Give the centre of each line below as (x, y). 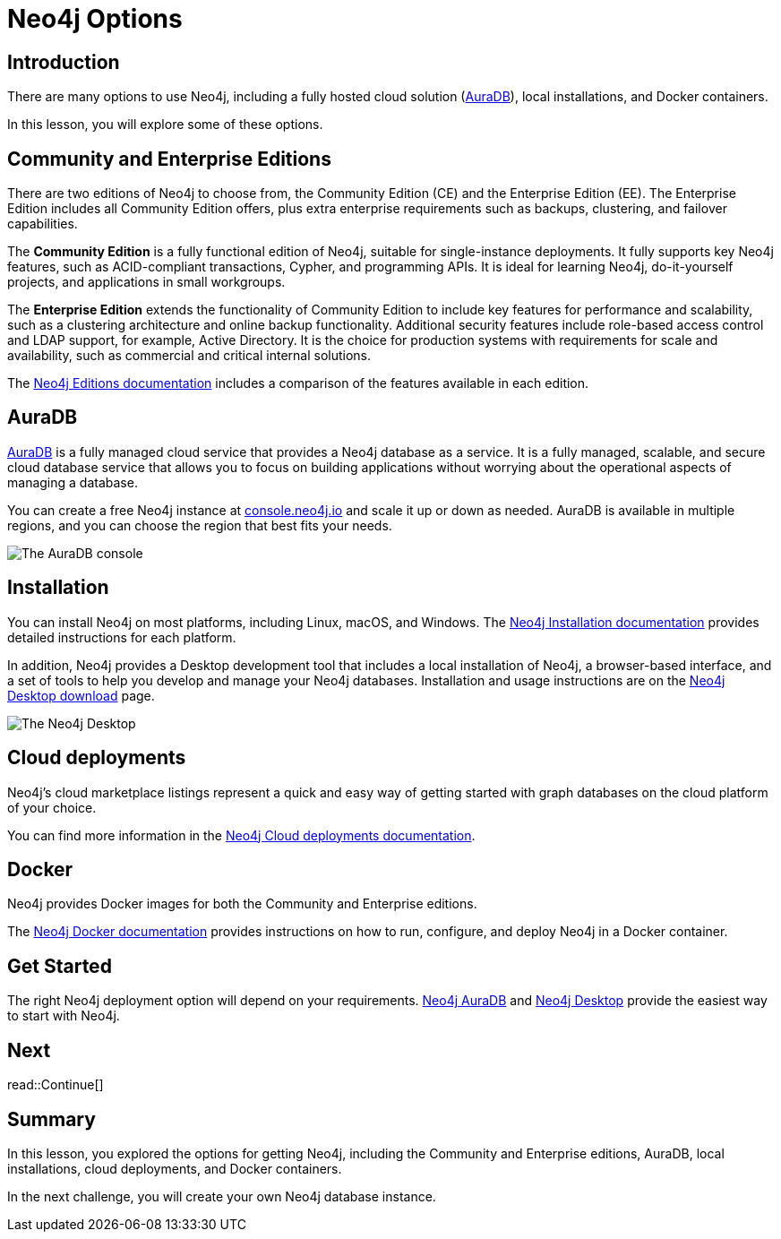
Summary (51, 1119)
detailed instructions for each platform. (122, 637)
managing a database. (73, 482)
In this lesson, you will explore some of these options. (165, 125)
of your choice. (52, 807)
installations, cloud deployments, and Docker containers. (175, 1168)
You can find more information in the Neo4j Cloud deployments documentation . (241, 835)
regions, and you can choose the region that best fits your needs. (200, 525)
